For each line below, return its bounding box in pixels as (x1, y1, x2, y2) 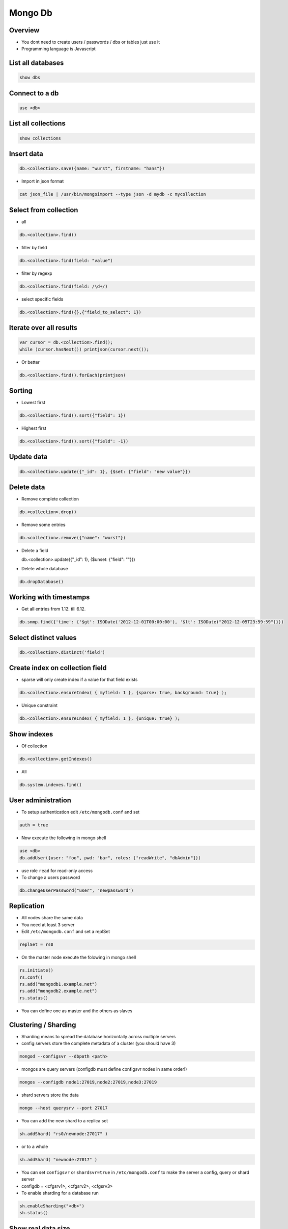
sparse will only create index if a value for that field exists (21, 676, 138, 683)
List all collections (9, 119, 66, 128)
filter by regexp (21, 270, 53, 276)
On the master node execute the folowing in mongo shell (21, 954, 136, 961)
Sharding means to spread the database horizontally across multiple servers (21, 1033, 176, 1039)
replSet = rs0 (19, 942, 54, 947)
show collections (19, 135, 61, 141)
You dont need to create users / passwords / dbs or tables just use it (21, 39, 160, 45)
